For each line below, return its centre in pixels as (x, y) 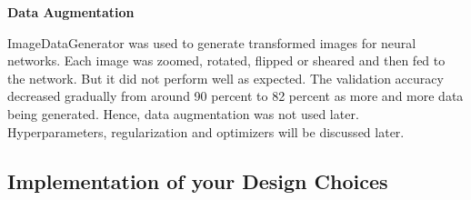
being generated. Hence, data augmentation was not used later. (183, 113)
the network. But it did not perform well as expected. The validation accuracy (225, 78)
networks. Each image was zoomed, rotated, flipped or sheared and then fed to (226, 60)
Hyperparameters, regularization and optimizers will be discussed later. (206, 131)
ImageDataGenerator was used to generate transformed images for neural (212, 42)
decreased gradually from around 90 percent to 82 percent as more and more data (235, 96)
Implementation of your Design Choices (198, 180)
